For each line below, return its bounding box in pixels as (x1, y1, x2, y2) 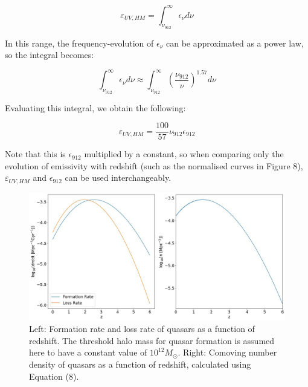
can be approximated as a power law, (165, 36, 304, 49)
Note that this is (5, 148, 66, 160)
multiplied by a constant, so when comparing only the (84, 148, 284, 160)
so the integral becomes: (5, 48, 94, 61)
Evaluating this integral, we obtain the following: (5, 101, 186, 114)
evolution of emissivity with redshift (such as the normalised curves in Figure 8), (5, 159, 303, 172)
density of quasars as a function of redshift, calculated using (29, 358, 251, 371)
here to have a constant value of (29, 346, 147, 359)
